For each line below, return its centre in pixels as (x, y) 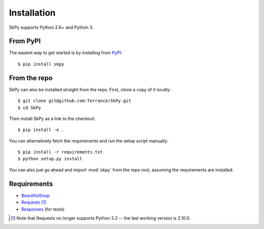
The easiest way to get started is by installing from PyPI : (66, 53)
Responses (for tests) (43, 209)
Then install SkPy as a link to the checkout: (52, 118)
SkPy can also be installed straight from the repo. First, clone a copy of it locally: (90, 89)
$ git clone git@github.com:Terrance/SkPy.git (75, 101)
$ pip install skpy (41, 64)
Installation (32, 13)
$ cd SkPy (29, 108)
